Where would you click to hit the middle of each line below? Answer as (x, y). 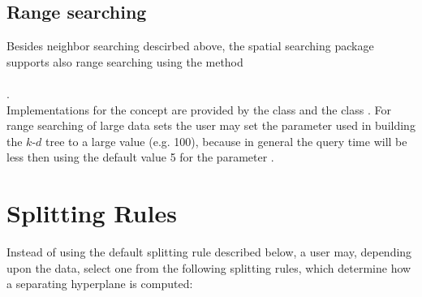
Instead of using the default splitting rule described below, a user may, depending (209, 252)
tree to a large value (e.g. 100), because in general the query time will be (226, 141)
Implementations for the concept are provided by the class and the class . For (199, 109)
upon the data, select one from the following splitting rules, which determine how (209, 267)
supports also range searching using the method (125, 61)
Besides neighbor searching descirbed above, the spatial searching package (190, 46)
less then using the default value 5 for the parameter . (140, 157)
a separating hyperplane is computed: (100, 284)
